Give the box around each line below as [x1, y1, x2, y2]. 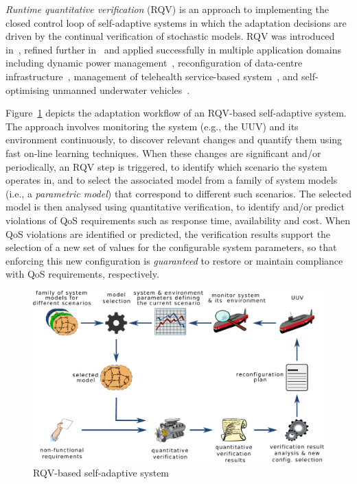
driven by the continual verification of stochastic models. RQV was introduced [5, 29, 335, 43]
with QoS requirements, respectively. [5, 267, 159, 281]
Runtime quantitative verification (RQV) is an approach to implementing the [5, 2, 329, 16]
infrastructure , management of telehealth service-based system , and [5, 69, 299, 83]
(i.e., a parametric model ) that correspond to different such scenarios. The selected [5, 186, 352, 200]
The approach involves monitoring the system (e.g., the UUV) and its [5, 119, 299, 133]
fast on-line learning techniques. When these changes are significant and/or [5, 145, 321, 160]
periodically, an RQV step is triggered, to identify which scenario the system [5, 159, 327, 173]
